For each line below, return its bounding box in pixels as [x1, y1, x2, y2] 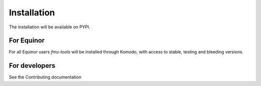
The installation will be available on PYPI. [9, 24, 90, 30]
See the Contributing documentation [9, 74, 82, 80]
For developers [9, 61, 56, 70]
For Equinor [9, 37, 45, 45]
